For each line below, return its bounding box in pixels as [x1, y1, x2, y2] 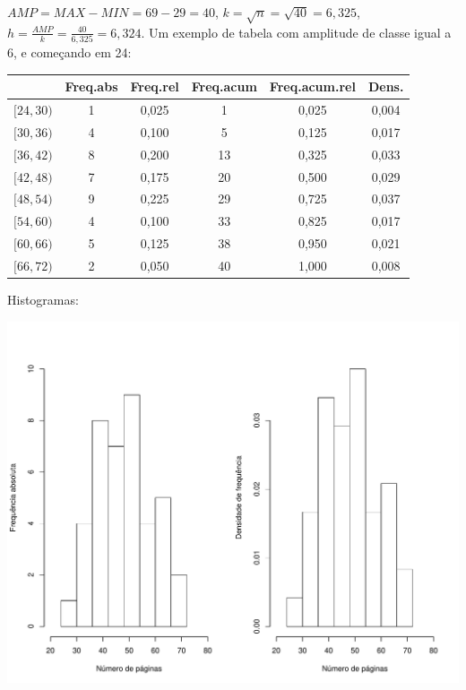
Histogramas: [7, 290, 79, 309]
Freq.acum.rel [269, 77, 356, 96]
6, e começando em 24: [7, 43, 132, 62]
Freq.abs [65, 77, 118, 96]
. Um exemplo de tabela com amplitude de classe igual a [141, 22, 452, 41]
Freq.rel [130, 77, 179, 96]
